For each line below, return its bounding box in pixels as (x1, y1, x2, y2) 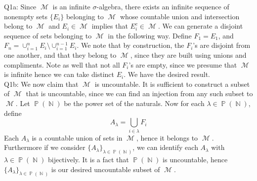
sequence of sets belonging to (4, 30, 92, 40)
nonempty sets (4, 11, 48, 21)
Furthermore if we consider (4, 142, 86, 152)
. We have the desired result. (124, 69, 210, 79)
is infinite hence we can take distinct (4, 69, 114, 79)
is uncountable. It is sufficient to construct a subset (94, 78, 250, 89)
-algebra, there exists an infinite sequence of (96, 1, 229, 11)
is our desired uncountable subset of (51, 164, 160, 174)
